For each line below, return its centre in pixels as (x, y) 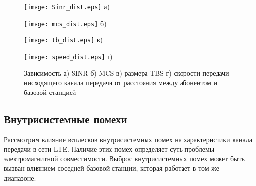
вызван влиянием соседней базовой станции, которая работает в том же (112, 168)
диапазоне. (20, 177)
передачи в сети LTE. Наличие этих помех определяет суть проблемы (109, 149)
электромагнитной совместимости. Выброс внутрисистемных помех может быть (124, 158)
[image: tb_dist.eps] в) (63, 40)
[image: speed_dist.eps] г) (68, 56)
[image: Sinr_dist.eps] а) (67, 6)
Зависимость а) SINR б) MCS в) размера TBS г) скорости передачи (127, 73)
